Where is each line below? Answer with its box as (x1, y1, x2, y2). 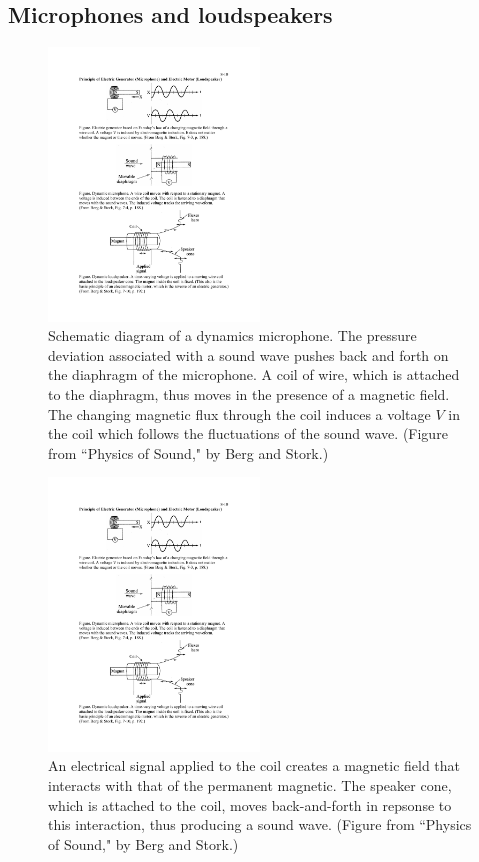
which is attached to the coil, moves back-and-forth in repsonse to (48, 794, 452, 815)
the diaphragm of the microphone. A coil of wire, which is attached (48, 364, 460, 385)
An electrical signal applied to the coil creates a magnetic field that (48, 755, 461, 776)
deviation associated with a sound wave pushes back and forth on (48, 344, 449, 365)
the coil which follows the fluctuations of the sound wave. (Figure (48, 423, 448, 444)
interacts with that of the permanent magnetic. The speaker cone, (48, 775, 452, 796)
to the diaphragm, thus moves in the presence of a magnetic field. (48, 384, 450, 405)
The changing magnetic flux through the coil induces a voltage (48, 403, 431, 424)
